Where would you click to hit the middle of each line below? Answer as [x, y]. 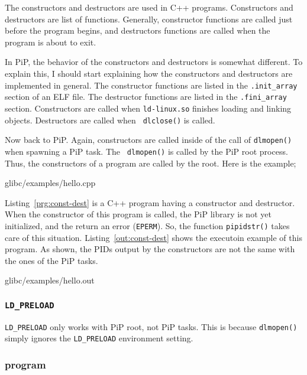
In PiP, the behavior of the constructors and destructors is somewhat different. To [154, 62]
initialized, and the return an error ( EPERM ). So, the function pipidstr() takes [147, 225]
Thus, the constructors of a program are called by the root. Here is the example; [151, 163]
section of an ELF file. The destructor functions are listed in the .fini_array [146, 97]
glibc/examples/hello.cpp [50, 183]
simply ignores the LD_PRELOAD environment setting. [99, 338]
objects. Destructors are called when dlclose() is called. [110, 120]
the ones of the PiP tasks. [51, 260]
